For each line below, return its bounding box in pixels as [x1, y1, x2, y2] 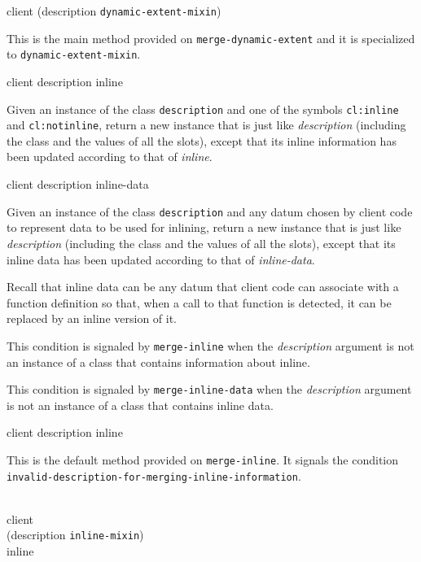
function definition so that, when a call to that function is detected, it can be [7, 294, 392, 311]
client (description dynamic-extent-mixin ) [7, 2, 221, 19]
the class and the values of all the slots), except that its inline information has [7, 132, 397, 149]
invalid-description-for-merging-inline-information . [7, 467, 301, 484]
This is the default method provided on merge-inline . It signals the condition [7, 451, 399, 468]
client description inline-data [7, 176, 149, 193]
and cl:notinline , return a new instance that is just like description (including [7, 116, 406, 133]
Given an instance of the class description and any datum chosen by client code [7, 203, 413, 220]
